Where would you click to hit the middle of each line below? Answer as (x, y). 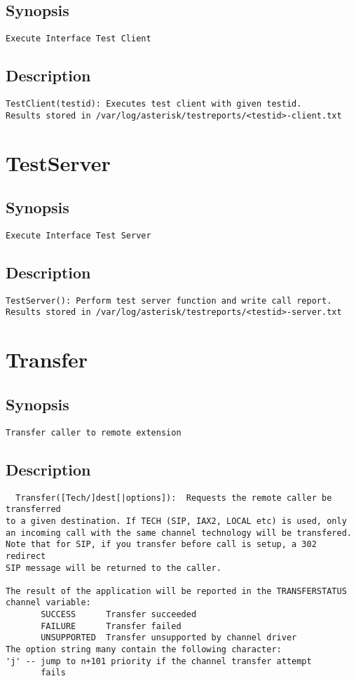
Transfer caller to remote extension (94, 432)
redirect (26, 556)
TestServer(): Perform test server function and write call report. (169, 301)
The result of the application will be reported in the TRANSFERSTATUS (176, 591)
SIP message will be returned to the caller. (114, 568)
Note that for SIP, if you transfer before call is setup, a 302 (161, 545)
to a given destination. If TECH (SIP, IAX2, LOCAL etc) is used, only (176, 521)
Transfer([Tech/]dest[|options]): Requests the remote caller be (174, 498)
